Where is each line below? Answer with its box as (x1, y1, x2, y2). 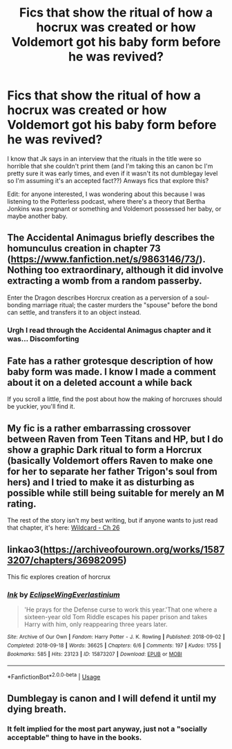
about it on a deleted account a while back (7, 377, 193, 389)
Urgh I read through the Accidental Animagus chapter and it (7, 325, 212, 335)
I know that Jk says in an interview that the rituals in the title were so (7, 154, 202, 163)
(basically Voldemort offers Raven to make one (7, 454, 213, 467)
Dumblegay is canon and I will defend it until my (7, 692, 217, 705)
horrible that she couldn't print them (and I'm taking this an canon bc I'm (7, 162, 213, 170)
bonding (7, 300, 31, 309)
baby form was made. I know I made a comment (7, 366, 216, 378)
